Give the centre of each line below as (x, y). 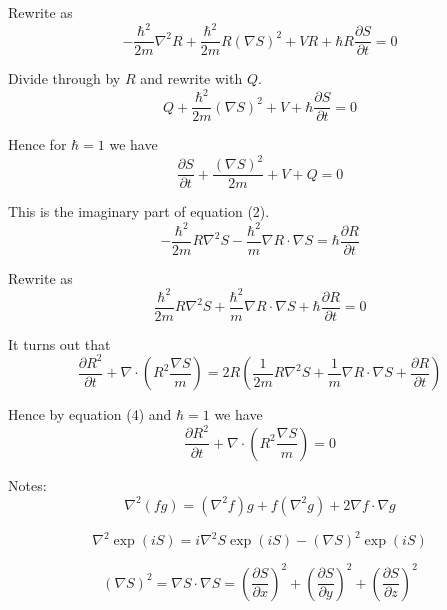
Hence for (37, 144)
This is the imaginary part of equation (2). (139, 211)
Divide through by (64, 78)
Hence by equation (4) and (90, 414)
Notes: (27, 484)
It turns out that (59, 343)
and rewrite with (191, 78)
